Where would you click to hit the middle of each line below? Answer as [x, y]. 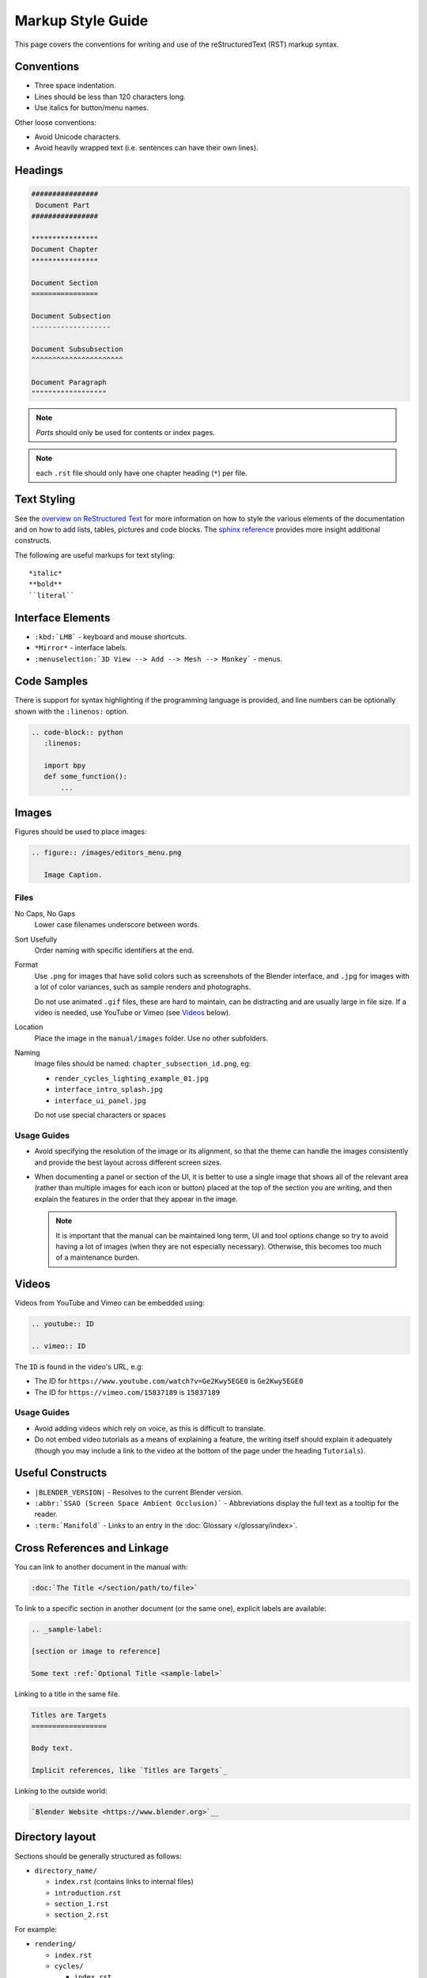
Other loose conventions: [56, 122]
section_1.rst [81, 1904]
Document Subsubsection [77, 349]
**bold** [45, 584]
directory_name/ [66, 1870]
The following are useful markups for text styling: [95, 555]
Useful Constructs [60, 1473]
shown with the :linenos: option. [72, 711]
